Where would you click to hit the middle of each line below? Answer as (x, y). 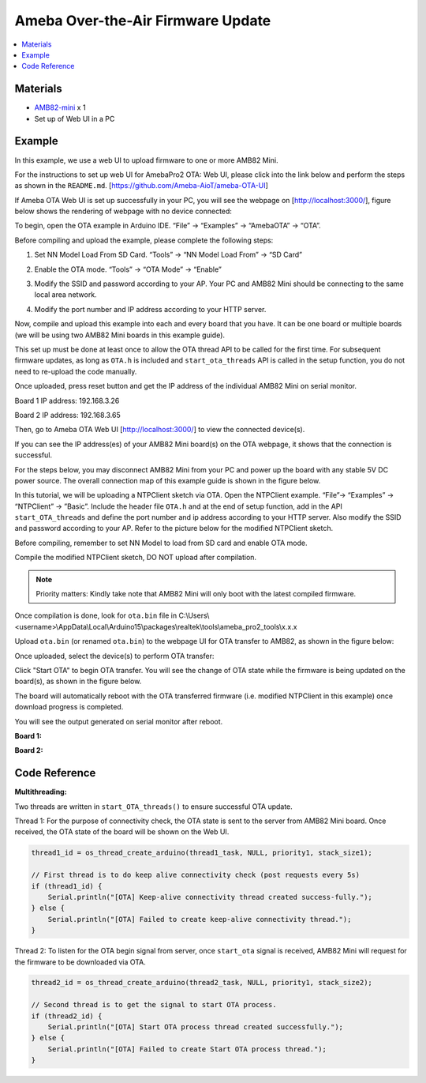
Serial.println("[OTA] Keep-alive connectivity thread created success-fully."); (210, 897)
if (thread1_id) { (67, 886)
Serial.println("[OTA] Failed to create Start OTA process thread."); (187, 1049)
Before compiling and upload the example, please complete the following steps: (144, 240)
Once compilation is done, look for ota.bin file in (96, 615)
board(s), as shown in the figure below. (78, 681)
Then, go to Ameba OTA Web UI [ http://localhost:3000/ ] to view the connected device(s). (160, 430)
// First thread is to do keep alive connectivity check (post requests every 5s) (196, 875)
